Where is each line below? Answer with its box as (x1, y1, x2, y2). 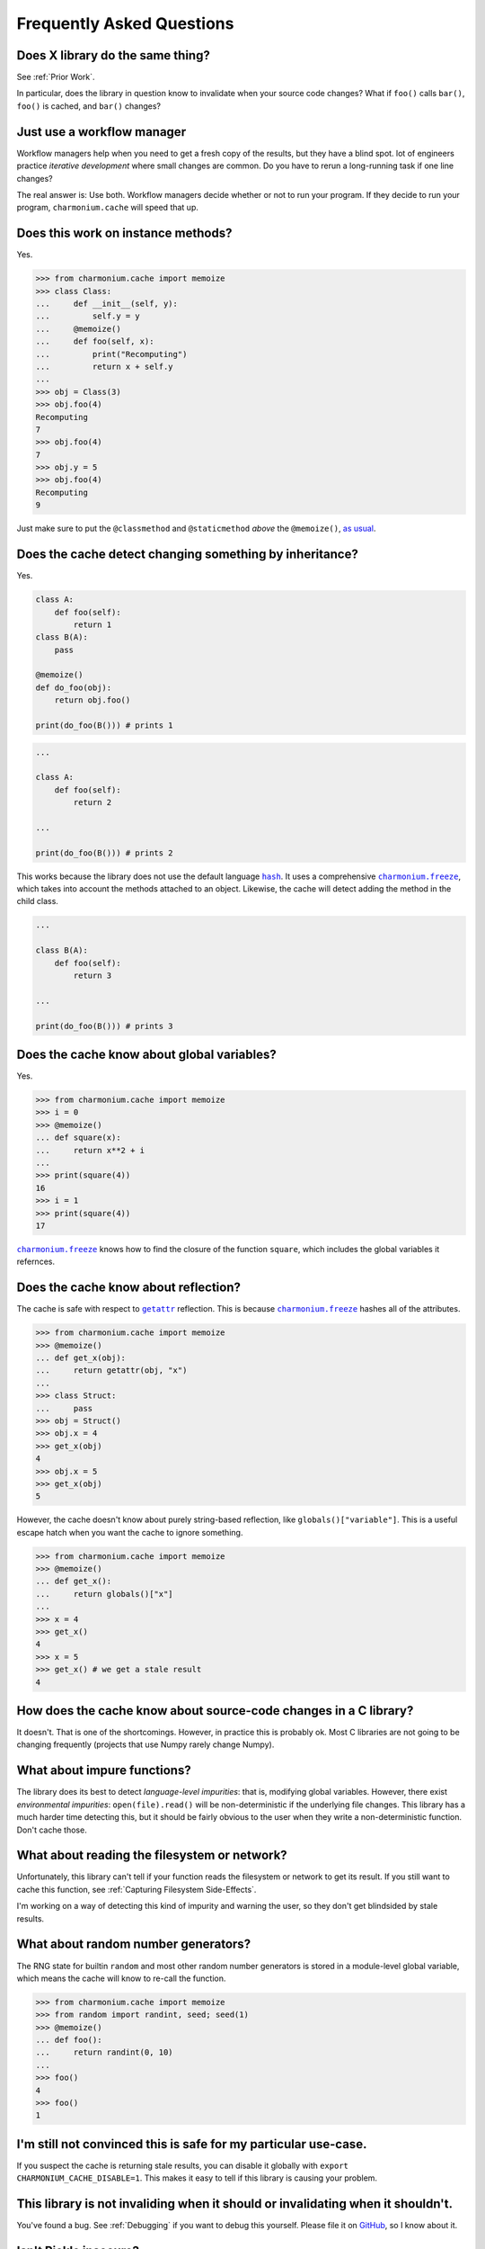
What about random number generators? (16, 1937, 251, 1952)
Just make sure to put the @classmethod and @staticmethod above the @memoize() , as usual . (16, 523, 376, 534)
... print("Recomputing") (35, 349, 188, 359)
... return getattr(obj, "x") (35, 1366, 188, 1375)
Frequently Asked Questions (16, 13, 234, 33)
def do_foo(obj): (35, 682, 112, 693)
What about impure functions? (16, 1763, 192, 1779)
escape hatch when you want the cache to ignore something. (16, 1527, 243, 1537)
